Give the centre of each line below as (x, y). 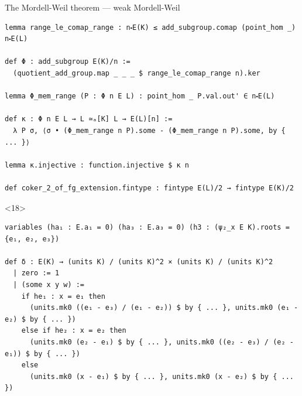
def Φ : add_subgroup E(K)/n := (68, 62)
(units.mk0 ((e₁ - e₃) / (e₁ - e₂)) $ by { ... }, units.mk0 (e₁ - (164, 308)
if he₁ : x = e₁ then (63, 296)
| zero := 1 (36, 273)
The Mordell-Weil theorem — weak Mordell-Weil (92, 7)
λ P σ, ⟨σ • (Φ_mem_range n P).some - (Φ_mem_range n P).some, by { (149, 130)
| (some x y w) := (49, 285)
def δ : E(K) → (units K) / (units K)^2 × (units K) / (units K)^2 (139, 262)
